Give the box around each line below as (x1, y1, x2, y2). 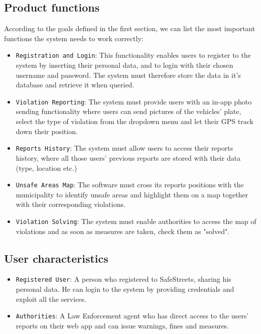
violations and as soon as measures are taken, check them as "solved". (16, 226, 230, 236)
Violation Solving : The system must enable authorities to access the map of (16, 215, 256, 226)
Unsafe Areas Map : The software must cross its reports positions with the (16, 179, 244, 190)
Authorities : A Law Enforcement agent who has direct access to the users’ (16, 310, 249, 321)
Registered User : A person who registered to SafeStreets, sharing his (16, 274, 231, 284)
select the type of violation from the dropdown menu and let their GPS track (16, 116, 253, 127)
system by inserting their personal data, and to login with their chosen (16, 60, 233, 70)
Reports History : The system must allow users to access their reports (16, 143, 233, 153)
